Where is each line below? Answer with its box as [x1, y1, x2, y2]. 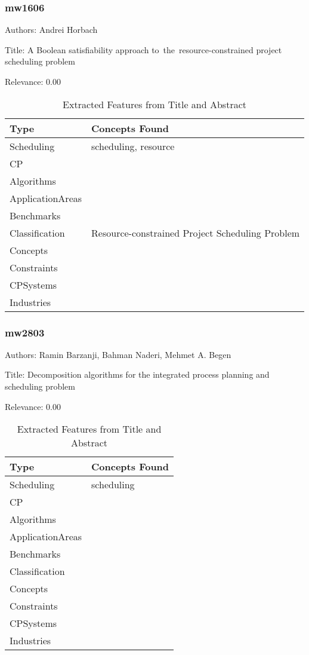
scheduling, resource [91, 139, 175, 153]
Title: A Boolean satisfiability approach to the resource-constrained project [5, 43, 282, 56]
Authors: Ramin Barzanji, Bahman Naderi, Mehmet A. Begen [5, 348, 231, 360]
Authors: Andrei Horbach [5, 23, 98, 36]
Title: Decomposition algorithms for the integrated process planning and [5, 368, 270, 381]
